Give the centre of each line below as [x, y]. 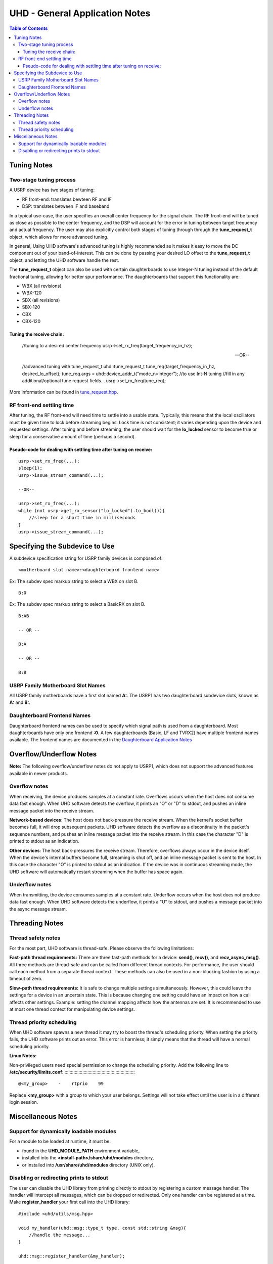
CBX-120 [31, 321]
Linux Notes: [23, 1056]
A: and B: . [20, 702]
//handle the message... [59, 1235]
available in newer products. [39, 773]
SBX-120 [31, 307]
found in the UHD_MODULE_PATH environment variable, [81, 1151]
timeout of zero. [26, 979]
